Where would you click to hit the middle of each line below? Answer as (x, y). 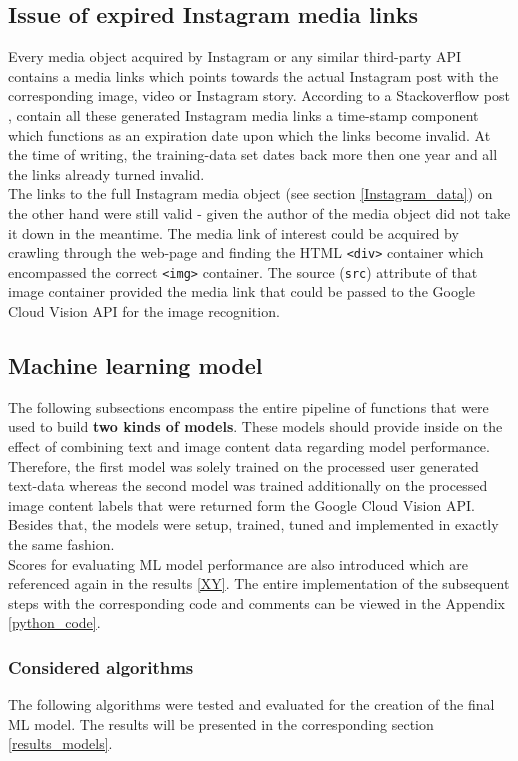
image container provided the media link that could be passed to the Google (241, 291)
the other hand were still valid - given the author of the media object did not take (259, 212)
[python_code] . (54, 622)
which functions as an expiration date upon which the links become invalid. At (249, 134)
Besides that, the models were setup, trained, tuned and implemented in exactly (253, 524)
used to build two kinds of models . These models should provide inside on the (255, 426)
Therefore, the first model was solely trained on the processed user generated (243, 465)
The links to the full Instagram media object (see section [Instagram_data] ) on (250, 193)
